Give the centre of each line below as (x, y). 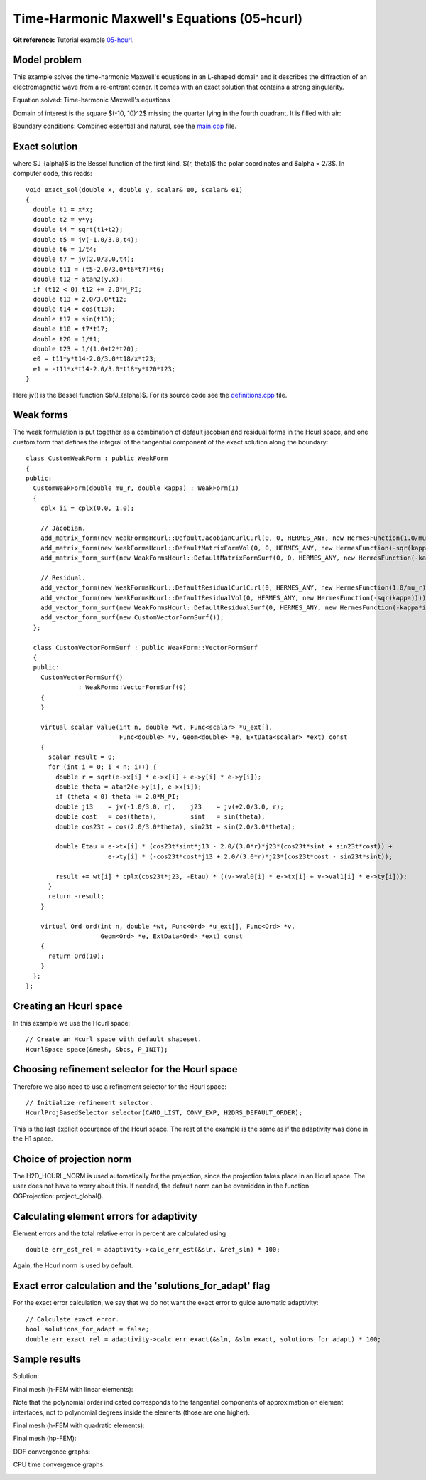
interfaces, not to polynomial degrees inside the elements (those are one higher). (131, 1412)
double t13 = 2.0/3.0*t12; (80, 299)
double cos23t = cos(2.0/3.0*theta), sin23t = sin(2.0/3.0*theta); (175, 826)
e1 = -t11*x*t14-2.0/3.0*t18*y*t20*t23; (104, 369)
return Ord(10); (76, 956)
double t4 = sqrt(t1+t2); (78, 230)
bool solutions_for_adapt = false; (88, 1329)
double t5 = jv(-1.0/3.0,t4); (86, 239)
